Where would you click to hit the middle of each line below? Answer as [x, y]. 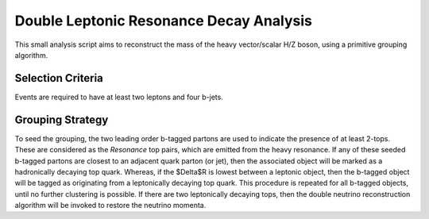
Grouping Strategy [62, 119]
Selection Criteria [59, 78]
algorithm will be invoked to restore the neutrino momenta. [110, 206]
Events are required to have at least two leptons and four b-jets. [119, 97]
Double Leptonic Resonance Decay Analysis [164, 21]
